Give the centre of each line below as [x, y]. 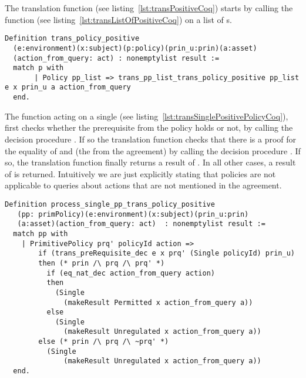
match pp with [41, 233]
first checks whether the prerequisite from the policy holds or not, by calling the [149, 127]
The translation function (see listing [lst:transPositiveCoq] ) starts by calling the [149, 8]
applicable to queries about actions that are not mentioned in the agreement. [143, 185]
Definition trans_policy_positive [72, 39]
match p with [38, 68]
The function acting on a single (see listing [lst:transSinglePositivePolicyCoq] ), [147, 116]
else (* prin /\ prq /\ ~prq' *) [104, 342]
